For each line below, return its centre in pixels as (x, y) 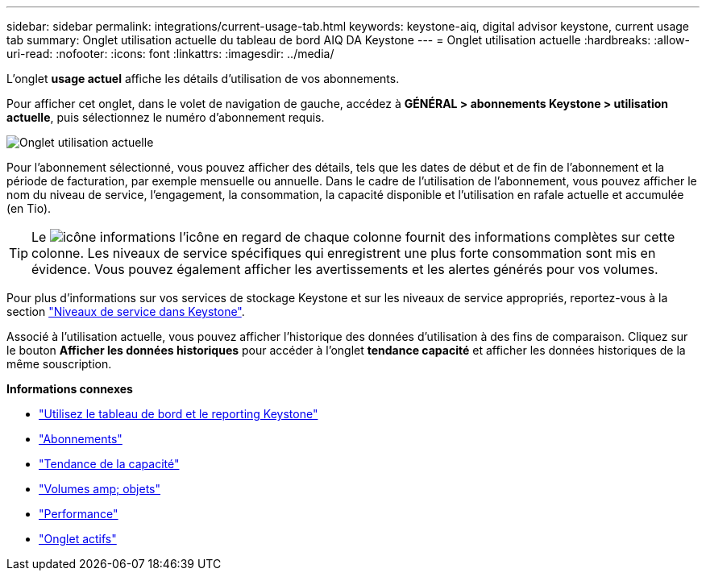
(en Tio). (29, 208)
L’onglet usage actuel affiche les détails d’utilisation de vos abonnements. (203, 79)
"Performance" (79, 514)
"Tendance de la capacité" (109, 464)
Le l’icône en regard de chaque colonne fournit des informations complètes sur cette (353, 237)
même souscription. (59, 364)
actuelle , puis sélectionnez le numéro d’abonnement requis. (166, 117)
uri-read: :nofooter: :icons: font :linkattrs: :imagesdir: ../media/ (170, 54)
